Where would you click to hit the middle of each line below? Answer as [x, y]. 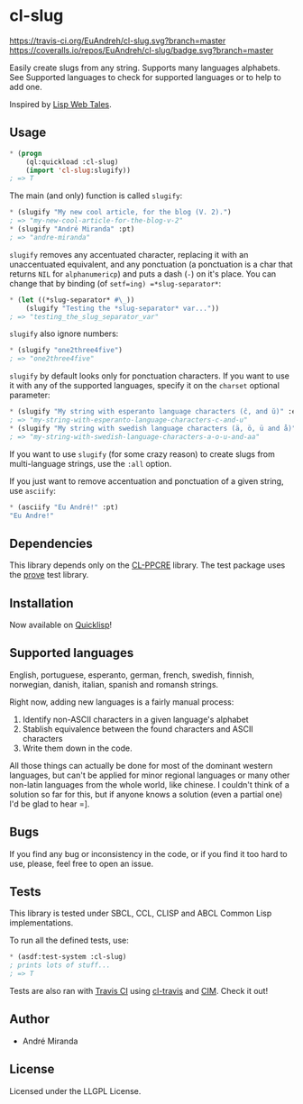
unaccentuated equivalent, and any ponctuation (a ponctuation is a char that [151, 264]
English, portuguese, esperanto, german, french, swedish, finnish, [132, 675]
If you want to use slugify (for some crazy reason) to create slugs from [142, 454]
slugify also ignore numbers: [64, 333]
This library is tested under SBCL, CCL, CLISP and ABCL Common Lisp [141, 913]
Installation [41, 603]
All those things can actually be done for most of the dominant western [141, 765]
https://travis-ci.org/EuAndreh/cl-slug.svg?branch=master [118, 41]
